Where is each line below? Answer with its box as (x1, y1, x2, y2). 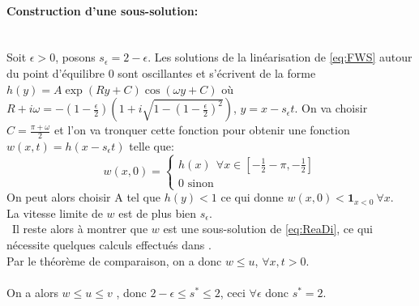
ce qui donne (220, 189, 284, 206)
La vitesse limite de (6, 204, 103, 221)
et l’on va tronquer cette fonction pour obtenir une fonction (54, 121, 350, 138)
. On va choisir (294, 100, 368, 117)
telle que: (129, 138, 174, 154)
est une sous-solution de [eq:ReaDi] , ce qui (163, 220, 374, 237)
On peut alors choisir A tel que (6, 189, 161, 206)
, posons (55, 49, 96, 66)
